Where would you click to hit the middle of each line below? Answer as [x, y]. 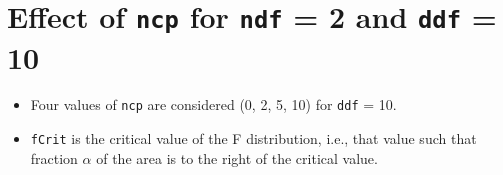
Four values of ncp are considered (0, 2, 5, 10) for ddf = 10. [213, 104]
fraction [54, 157]
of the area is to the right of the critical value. [237, 157]
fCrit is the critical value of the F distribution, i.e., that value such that [253, 138]
